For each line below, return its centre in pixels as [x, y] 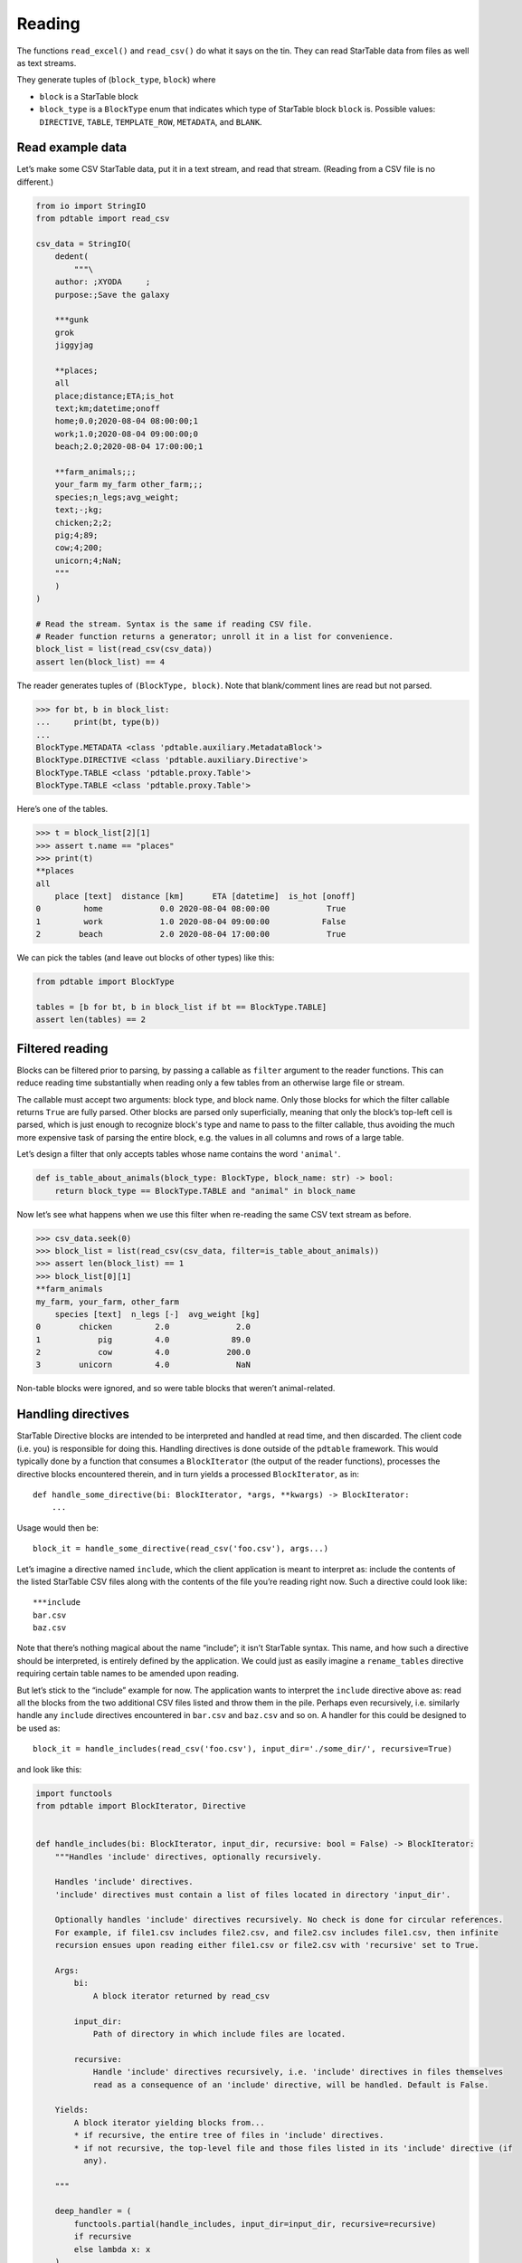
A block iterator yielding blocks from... [170, 2122]
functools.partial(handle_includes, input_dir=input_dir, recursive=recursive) [255, 2224]
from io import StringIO [91, 205]
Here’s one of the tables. [62, 809]
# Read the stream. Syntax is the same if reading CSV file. [174, 624]
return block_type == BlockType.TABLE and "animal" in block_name [205, 1191]
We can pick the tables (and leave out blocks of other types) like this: [146, 958]
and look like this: [49, 1769]
